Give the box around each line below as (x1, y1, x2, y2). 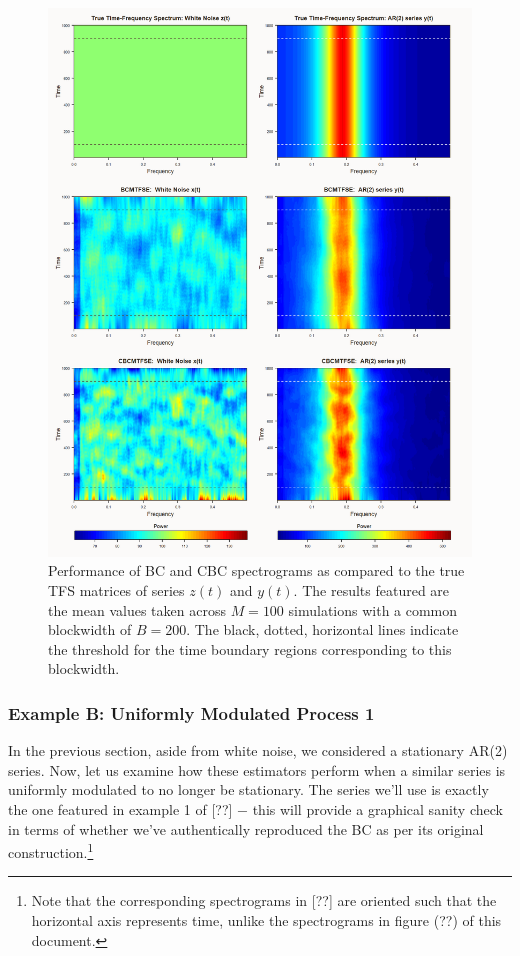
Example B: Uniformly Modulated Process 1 (8, 700, 375, 725)
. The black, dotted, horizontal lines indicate (186, 619, 459, 640)
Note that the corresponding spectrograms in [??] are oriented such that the (31, 890, 497, 911)
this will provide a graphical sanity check (252, 799, 503, 820)
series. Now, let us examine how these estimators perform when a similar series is (8, 759, 506, 780)
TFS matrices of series (48, 580, 185, 601)
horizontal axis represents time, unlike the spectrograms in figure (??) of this (31, 910, 502, 931)
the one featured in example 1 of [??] (8, 799, 233, 820)
